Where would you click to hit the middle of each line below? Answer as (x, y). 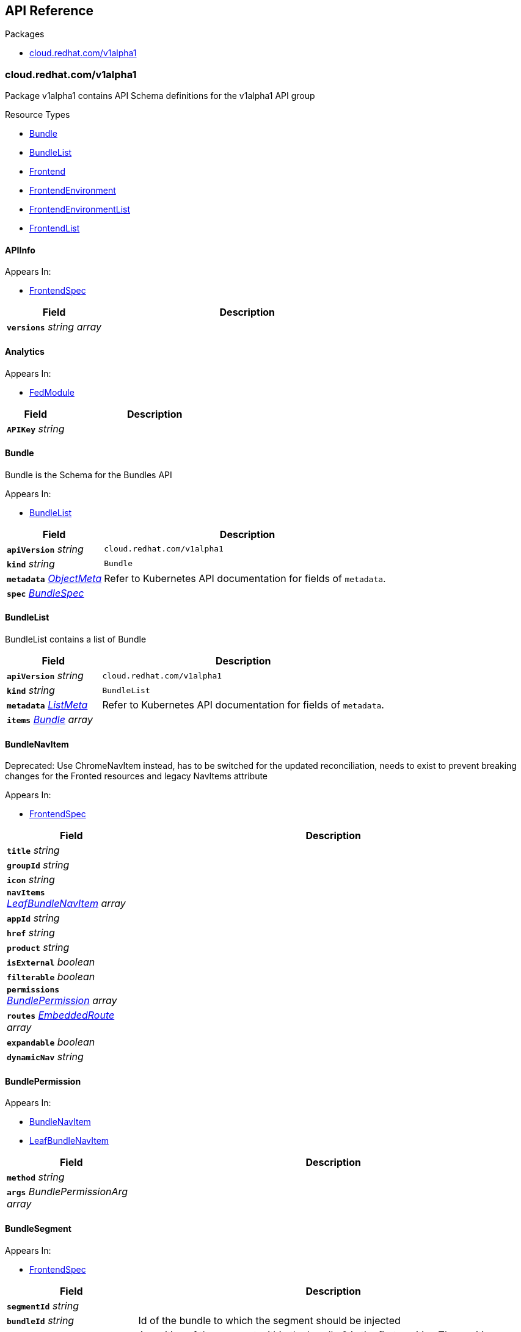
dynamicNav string (45, 1057)
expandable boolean (51, 1042)
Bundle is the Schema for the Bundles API (89, 475)
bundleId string (41, 1320)
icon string (31, 880)
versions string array (54, 327)
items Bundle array (50, 720)
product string (38, 948)
